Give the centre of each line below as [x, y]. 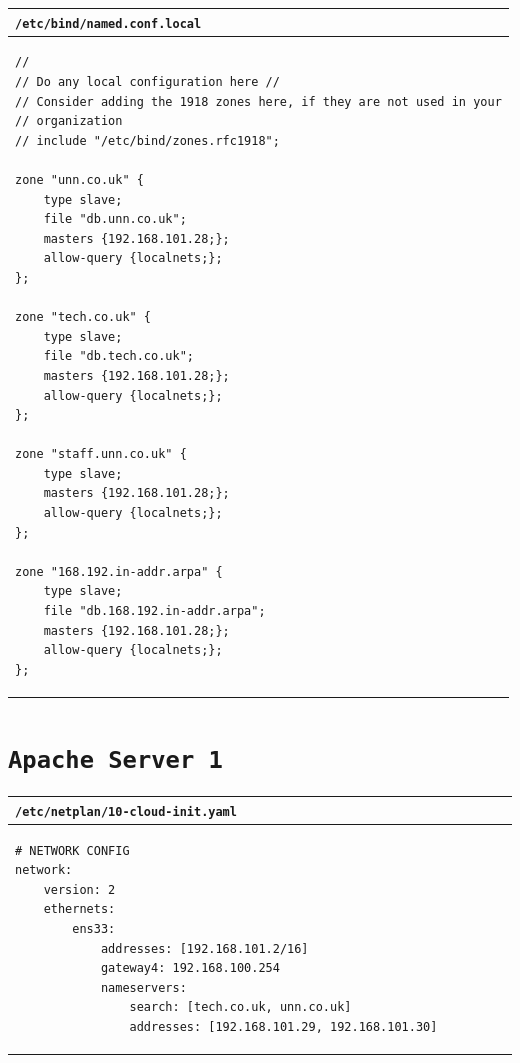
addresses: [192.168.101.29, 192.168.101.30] [283, 1026]
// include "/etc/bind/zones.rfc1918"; [147, 140]
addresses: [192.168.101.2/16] [204, 948]
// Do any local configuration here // [147, 82]
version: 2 [79, 889]
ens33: [94, 928]
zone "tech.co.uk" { [83, 317]
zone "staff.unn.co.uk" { [101, 454]
